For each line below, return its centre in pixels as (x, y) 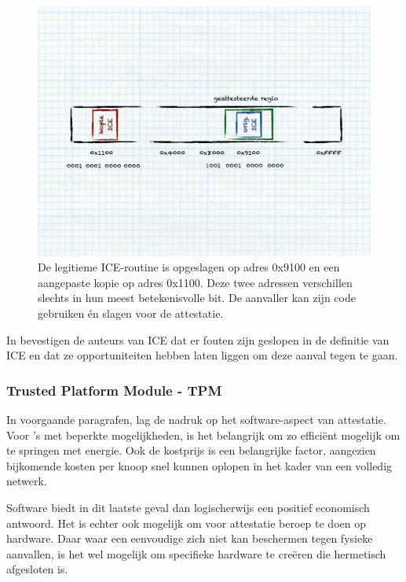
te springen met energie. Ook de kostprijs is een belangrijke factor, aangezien (191, 450)
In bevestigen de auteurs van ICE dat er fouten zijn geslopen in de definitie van (198, 339)
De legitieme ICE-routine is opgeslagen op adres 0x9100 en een (189, 267)
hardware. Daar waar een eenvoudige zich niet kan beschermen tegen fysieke (190, 538)
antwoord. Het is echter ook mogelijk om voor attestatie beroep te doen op (186, 523)
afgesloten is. (37, 569)
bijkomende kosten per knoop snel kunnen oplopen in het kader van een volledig (199, 465)
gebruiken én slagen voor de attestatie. (131, 313)
